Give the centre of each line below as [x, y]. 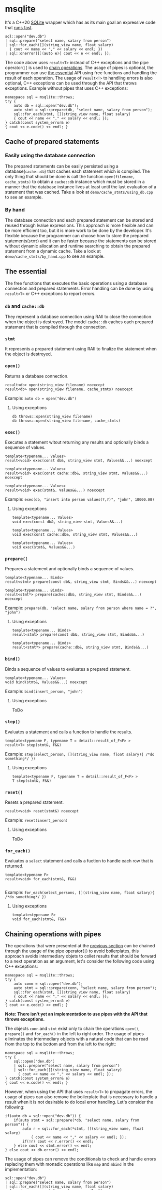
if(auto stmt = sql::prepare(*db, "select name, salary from [76, 1120]
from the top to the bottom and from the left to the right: [60, 1044]
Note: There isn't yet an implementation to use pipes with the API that [76, 1014]
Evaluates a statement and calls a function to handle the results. [69, 732]
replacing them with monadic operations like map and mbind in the [69, 1164]
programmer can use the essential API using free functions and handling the [81, 73]
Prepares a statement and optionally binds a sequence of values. [70, 569]
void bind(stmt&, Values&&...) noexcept [46, 682]
